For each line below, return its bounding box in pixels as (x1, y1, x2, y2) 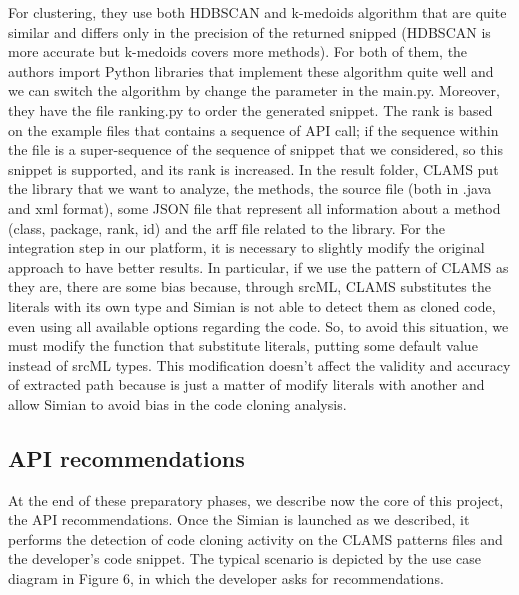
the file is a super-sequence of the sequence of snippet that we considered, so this (8, 139, 503, 160)
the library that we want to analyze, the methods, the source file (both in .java (8, 178, 492, 199)
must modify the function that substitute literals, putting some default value (8, 335, 478, 356)
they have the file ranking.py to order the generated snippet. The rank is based (8, 99, 493, 120)
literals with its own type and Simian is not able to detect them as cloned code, (8, 295, 496, 316)
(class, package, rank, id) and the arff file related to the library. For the (8, 217, 445, 238)
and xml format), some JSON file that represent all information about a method (8, 197, 501, 218)
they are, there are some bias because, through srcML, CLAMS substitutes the (8, 276, 491, 297)
